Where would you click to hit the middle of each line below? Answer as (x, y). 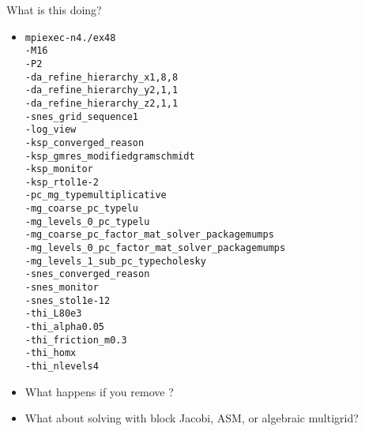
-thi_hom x (51, 353)
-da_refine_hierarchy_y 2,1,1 (102, 90)
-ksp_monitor (59, 169)
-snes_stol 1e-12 (68, 300)
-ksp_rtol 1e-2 (62, 182)
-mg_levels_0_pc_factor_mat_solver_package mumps (155, 248)
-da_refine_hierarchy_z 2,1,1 (102, 103)
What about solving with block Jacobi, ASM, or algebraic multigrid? (192, 418)
